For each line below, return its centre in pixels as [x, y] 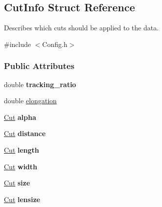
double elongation [30, 101]
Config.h [55, 44]
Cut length [22, 149]
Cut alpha [20, 117]
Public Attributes [39, 66]
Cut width [21, 166]
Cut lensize [22, 199]
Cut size [17, 183]
